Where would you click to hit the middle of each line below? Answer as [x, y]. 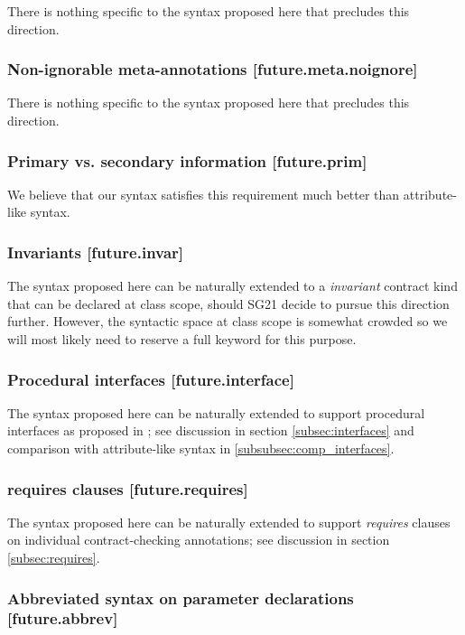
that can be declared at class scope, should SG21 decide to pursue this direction [228, 303]
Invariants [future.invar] [96, 252]
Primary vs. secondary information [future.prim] [187, 160]
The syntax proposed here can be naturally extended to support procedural [216, 412]
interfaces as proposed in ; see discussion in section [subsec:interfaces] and [211, 430]
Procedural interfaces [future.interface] [151, 379]
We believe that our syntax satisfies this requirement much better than [204, 194]
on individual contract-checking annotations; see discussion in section [199, 540]
